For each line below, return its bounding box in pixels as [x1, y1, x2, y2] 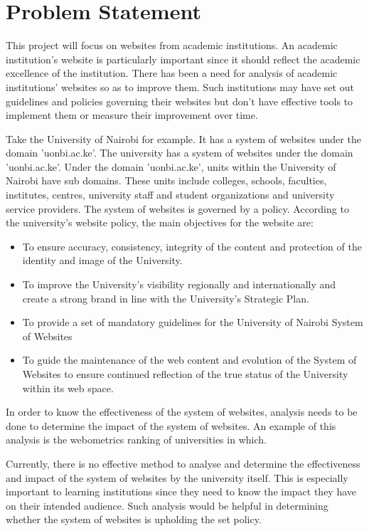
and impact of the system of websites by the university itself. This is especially [6, 470, 348, 485]
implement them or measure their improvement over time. [6, 107, 258, 122]
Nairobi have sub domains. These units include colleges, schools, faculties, [6, 173, 327, 188]
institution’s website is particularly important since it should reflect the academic [6, 51, 360, 66]
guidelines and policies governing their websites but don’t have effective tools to [6, 93, 353, 108]
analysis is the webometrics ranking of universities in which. [6, 432, 267, 447]
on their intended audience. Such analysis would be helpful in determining [6, 498, 328, 512]
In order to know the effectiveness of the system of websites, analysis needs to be [6, 404, 358, 419]
